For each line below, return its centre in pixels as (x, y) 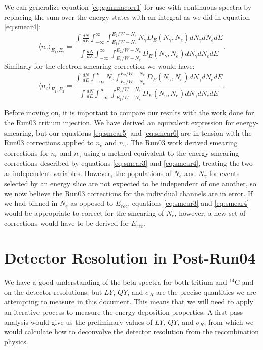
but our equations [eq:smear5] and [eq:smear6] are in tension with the (144, 132)
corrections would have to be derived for (67, 223)
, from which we (229, 321)
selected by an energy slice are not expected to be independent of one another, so (130, 183)
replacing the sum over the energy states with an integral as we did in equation (127, 16)
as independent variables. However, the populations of (88, 173)
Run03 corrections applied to (49, 142)
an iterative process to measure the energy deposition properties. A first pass (124, 311)
